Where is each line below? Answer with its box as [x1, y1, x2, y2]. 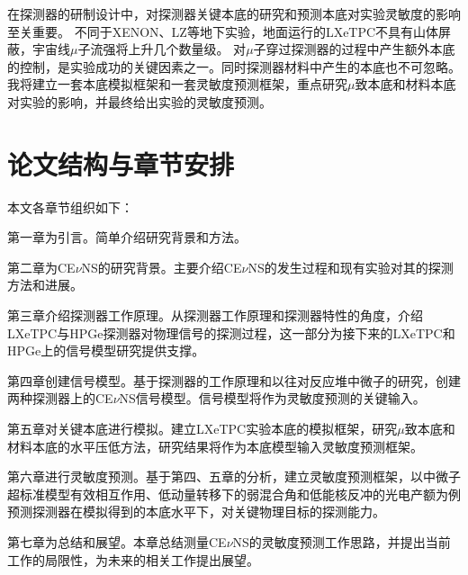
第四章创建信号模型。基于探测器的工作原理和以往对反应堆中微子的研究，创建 [7, 371, 461, 390]
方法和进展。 [7, 275, 83, 294]
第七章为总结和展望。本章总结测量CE [7, 533, 227, 551]
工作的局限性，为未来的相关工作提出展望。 [7, 550, 259, 569]
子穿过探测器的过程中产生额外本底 [253, 40, 455, 58]
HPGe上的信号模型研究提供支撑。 [7, 341, 205, 360]
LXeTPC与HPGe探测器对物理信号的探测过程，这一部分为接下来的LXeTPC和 [7, 323, 455, 342]
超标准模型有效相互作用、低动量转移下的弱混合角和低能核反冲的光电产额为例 [7, 484, 461, 503]
